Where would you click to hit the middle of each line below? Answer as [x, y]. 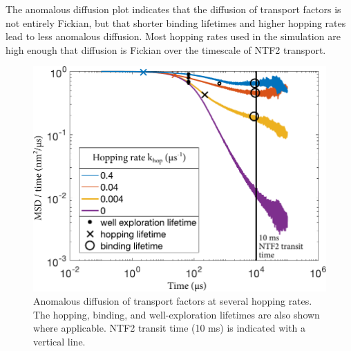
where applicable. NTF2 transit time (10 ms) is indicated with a [170, 328]
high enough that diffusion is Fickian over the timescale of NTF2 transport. [166, 49]
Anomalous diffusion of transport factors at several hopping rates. [173, 301]
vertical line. [59, 341]
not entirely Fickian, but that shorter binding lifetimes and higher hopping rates [176, 22]
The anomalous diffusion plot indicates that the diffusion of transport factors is [173, 9]
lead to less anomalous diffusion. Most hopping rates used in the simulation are [173, 36]
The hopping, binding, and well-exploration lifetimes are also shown [177, 314]
